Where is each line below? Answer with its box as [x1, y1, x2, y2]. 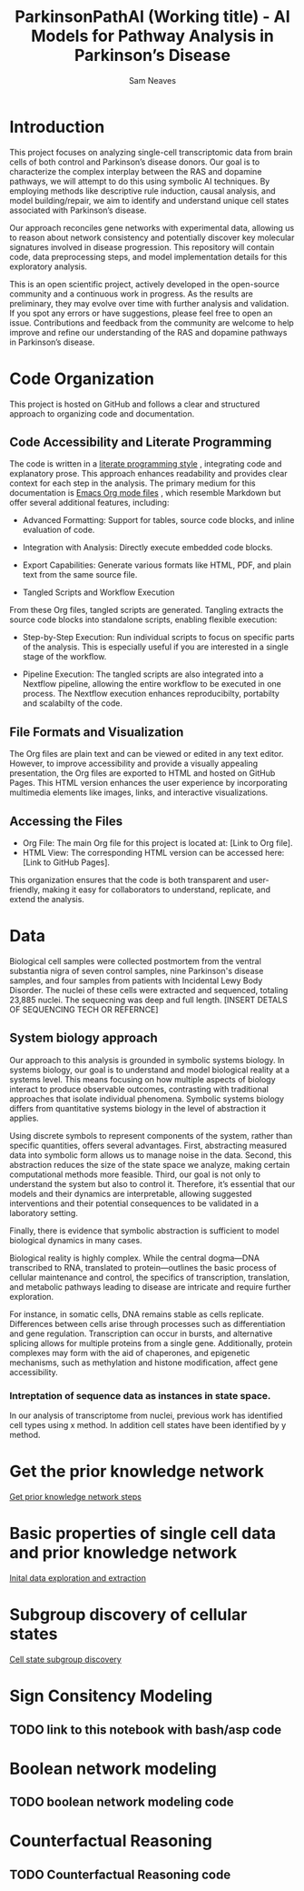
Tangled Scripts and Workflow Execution [22, 587, 175, 598]
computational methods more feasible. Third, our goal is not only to [9, 1169, 261, 1180]
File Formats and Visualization [9, 724, 184, 739]
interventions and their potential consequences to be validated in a [9, 1198, 259, 1209]
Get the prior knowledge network [9, 1462, 265, 1482]
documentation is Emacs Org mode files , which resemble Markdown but [9, 488, 281, 498]
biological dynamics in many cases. [9, 1234, 142, 1245]
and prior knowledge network [9, 1543, 238, 1564]
